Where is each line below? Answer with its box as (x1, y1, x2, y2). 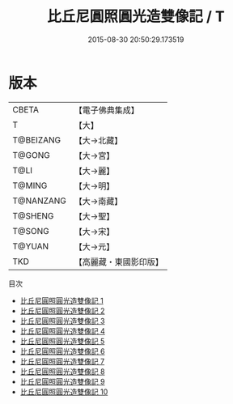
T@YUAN (12, 240, 49, 252)
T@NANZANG (12, 195, 67, 206)
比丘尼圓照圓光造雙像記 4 (19, 325, 105, 336)
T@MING (12, 180, 48, 191)
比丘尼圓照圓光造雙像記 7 (19, 356, 105, 366)
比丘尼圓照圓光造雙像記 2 (19, 305, 105, 316)
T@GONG (12, 149, 50, 160)
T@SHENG (12, 210, 54, 221)
